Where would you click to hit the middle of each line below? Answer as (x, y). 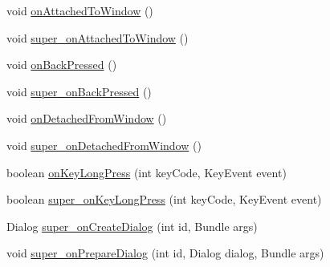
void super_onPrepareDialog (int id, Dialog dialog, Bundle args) (165, 253)
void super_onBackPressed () (79, 91)
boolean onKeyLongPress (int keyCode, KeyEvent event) (147, 172)
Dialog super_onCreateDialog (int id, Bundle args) (132, 226)
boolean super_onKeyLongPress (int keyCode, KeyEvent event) (164, 199)
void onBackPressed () (62, 65)
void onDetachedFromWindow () (87, 118)
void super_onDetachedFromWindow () (104, 145)
